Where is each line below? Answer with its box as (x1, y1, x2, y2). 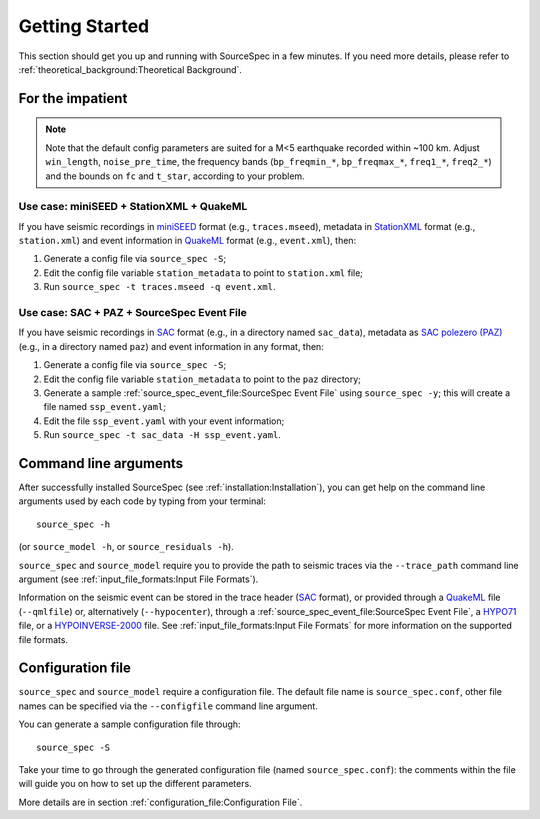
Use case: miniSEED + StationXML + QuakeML (18, 200, 248, 214)
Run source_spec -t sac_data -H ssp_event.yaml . (43, 429, 282, 441)
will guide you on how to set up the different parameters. (18, 778, 252, 790)
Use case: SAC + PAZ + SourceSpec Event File (18, 305, 247, 319)
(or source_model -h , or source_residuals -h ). (18, 541, 234, 553)
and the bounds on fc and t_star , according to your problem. (45, 170, 305, 182)
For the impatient (18, 90, 128, 107)
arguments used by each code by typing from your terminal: (18, 495, 267, 507)
